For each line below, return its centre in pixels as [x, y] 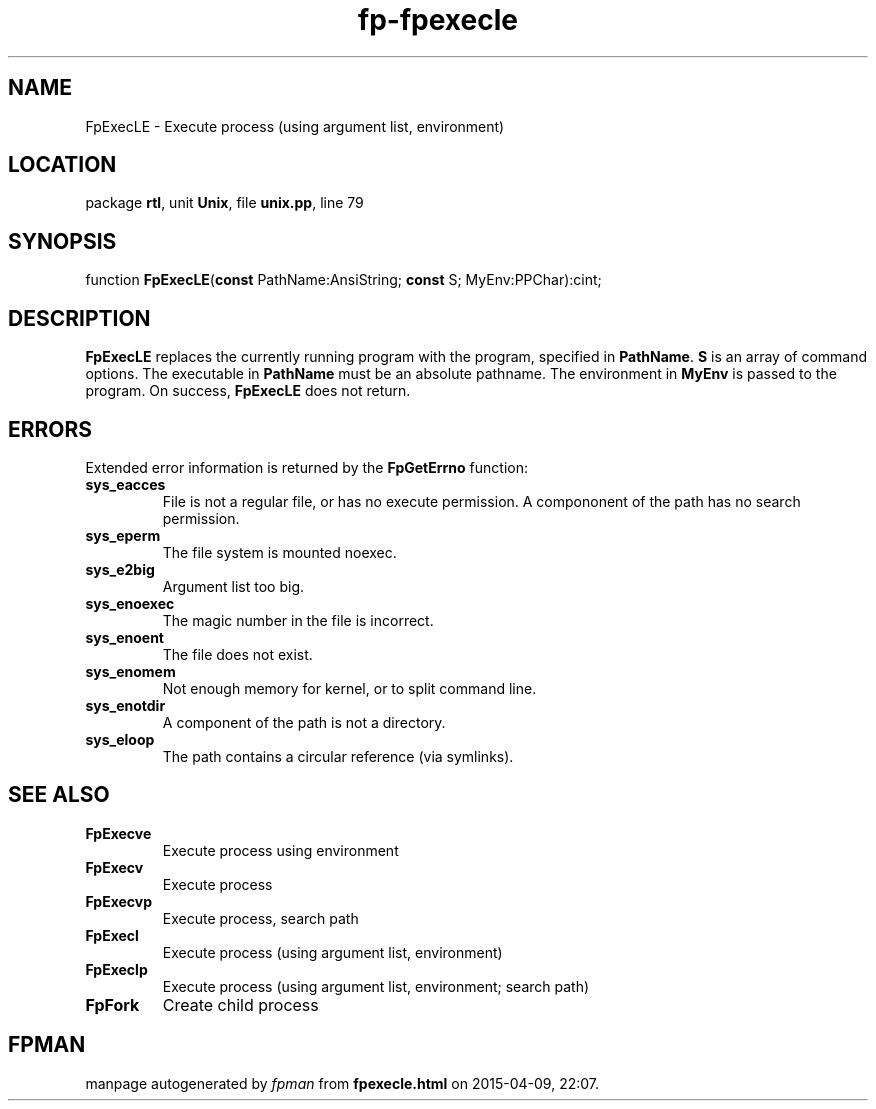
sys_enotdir [125, 705]
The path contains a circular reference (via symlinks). [338, 756]
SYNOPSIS [62, 241]
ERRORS [50, 429]
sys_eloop [120, 739]
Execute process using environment [280, 850]
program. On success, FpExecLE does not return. [248, 391]
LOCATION [62, 165]
